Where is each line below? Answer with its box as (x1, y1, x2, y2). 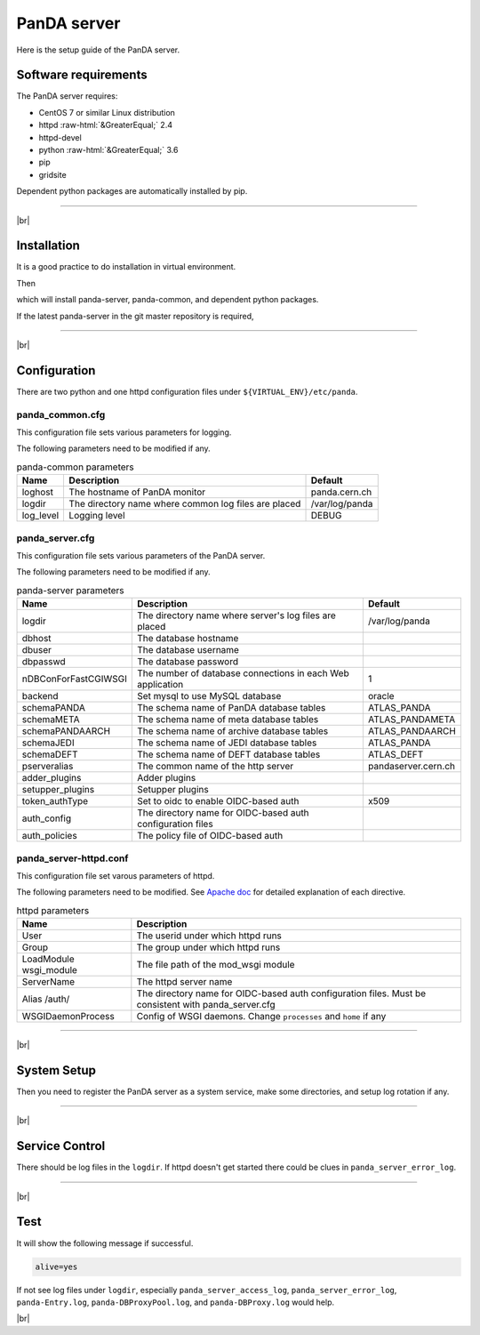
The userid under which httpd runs (136, 929, 282, 942)
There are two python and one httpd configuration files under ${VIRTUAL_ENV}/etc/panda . (16, 386, 358, 397)
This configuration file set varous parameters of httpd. (16, 870, 215, 881)
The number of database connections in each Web (137, 667, 350, 680)
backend (21, 690, 59, 703)
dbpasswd (21, 655, 66, 668)
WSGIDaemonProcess (21, 1010, 115, 1023)
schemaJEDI (21, 736, 75, 749)
